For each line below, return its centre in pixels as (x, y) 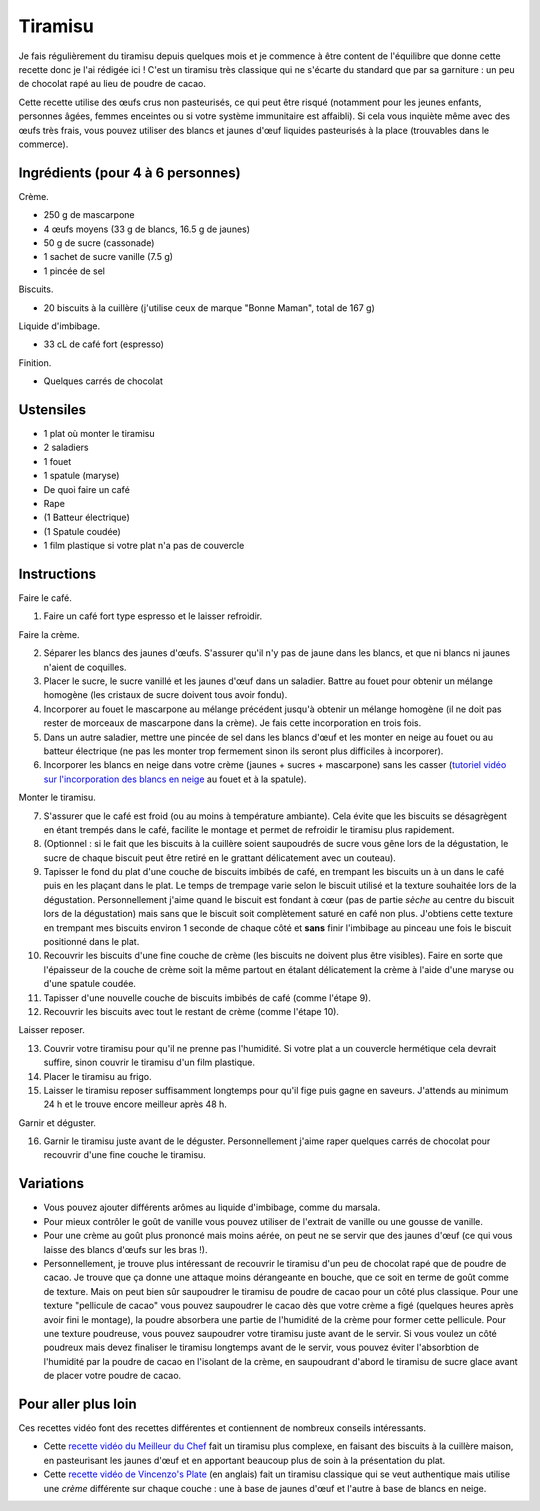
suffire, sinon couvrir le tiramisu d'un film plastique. (149, 1062)
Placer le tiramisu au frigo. (97, 1076)
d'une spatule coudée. (90, 984)
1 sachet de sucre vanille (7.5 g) (108, 257)
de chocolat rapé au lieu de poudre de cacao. (112, 84)
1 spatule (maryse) (81, 476)
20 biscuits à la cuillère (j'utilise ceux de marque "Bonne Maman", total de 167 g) (209, 307)
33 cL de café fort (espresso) (104, 344)
